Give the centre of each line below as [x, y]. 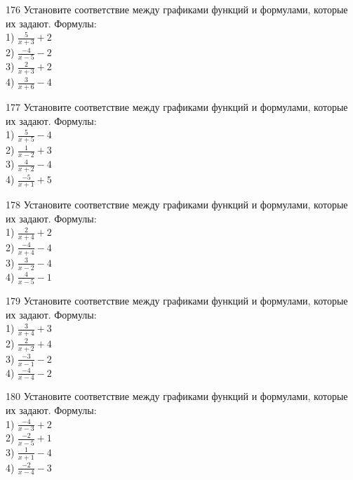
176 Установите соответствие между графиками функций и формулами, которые [177, 9]
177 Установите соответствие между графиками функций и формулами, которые [177, 106]
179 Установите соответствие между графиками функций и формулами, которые [177, 300]
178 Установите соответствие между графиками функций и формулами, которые [177, 204]
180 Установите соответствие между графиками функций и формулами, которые [177, 396]
